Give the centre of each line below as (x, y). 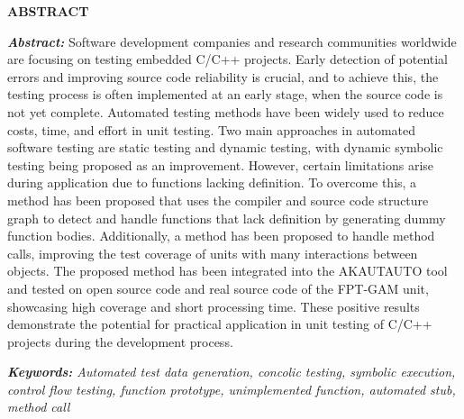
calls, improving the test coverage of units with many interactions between (213, 253)
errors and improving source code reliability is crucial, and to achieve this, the (223, 76)
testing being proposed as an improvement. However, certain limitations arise (221, 164)
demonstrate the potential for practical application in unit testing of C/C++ (220, 324)
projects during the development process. (120, 341)
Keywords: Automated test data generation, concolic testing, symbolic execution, (232, 372)
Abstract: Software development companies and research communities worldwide (232, 41)
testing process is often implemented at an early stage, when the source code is (225, 94)
